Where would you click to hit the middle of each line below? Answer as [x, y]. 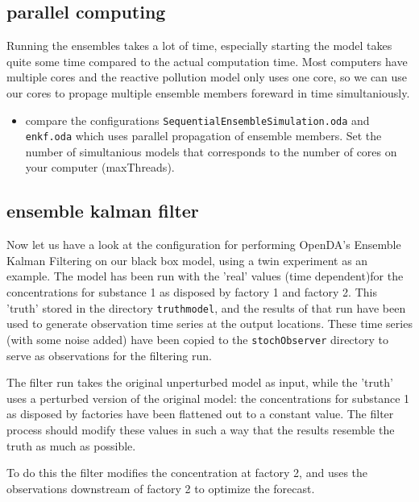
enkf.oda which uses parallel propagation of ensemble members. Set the [203, 136]
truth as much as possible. [71, 445]
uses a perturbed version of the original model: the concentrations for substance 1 [208, 398]
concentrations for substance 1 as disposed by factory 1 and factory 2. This [192, 292]
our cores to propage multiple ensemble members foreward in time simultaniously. [208, 92]
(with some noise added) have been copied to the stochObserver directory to [198, 339]
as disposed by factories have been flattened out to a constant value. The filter [200, 414]
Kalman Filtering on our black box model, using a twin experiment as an [187, 260]
